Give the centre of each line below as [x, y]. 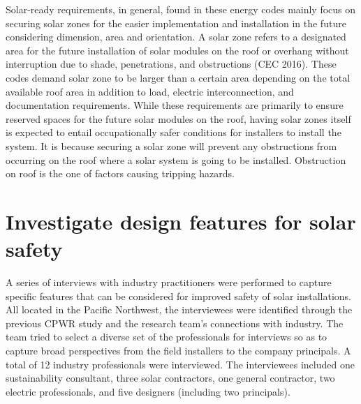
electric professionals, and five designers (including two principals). [148, 391]
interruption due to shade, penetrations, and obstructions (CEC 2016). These [171, 64]
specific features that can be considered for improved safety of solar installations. [179, 295]
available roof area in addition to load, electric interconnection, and [150, 91]
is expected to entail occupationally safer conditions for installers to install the [174, 132]
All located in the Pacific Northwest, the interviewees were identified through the [179, 309]
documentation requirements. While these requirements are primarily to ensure [175, 105]
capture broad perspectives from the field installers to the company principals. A [178, 350]
